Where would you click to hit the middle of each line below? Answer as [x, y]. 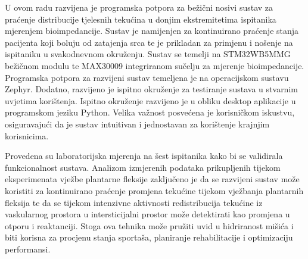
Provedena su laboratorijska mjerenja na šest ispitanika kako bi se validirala [144, 156]
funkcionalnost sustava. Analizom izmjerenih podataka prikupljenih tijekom [143, 167]
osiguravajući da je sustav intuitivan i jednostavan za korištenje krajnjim [137, 124]
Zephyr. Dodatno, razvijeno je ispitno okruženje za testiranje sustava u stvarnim [151, 89]
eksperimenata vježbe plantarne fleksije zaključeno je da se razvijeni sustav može [152, 179]
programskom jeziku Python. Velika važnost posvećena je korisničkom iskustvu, [150, 112]
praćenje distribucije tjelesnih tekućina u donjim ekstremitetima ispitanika [141, 19]
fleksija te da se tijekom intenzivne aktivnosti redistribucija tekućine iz [134, 202]
